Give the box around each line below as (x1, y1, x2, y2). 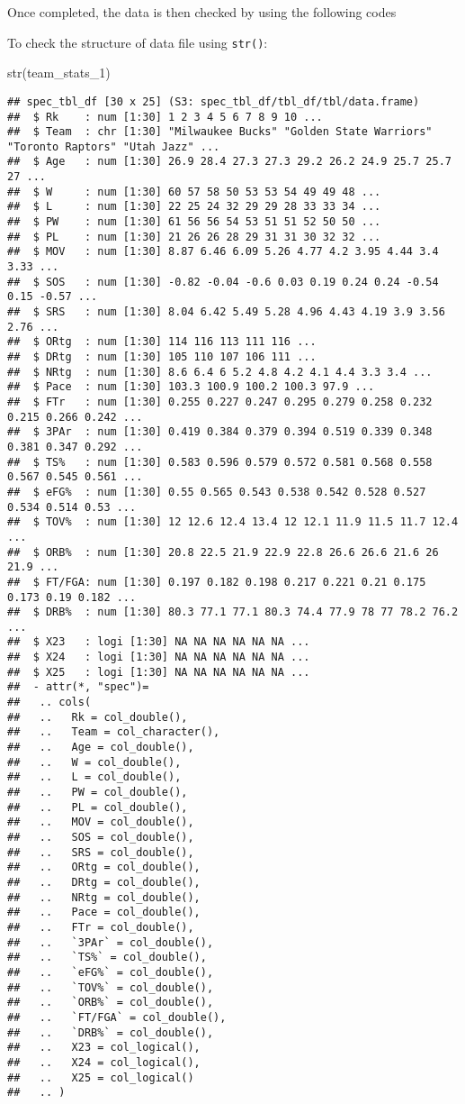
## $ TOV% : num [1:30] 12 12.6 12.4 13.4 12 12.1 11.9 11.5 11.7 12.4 (7, 516, 459, 529)
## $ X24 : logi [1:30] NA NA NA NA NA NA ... (7, 651, 310, 664)
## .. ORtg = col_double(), (7, 861, 201, 874)
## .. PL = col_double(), (7, 800, 188, 814)
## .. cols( (7, 696, 92, 709)
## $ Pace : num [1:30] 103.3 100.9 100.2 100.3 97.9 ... (7, 380, 375, 394)
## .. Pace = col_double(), (7, 906, 201, 919)
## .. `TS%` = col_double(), (7, 951, 207, 964)
